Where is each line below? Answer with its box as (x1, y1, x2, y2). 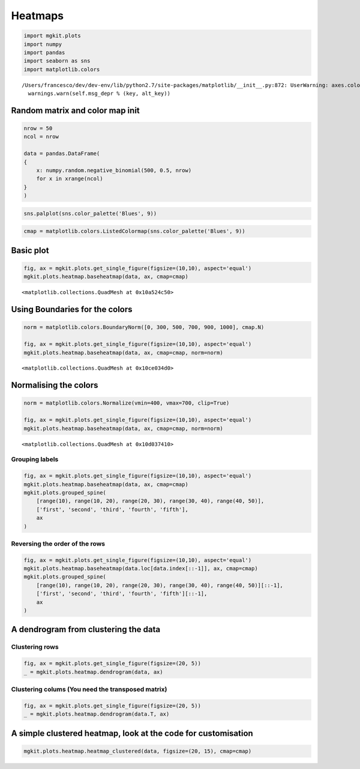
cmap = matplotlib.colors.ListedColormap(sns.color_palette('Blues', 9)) (23, 228, 245, 235)
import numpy (23, 41, 62, 47)
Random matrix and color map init (11, 105, 140, 115)
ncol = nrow (23, 133, 59, 140)
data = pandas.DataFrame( (23, 150, 100, 157)
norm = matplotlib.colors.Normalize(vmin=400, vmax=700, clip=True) (23, 400, 230, 406)
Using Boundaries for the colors (11, 304, 133, 315)
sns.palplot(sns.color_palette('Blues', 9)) (23, 210, 157, 217)
